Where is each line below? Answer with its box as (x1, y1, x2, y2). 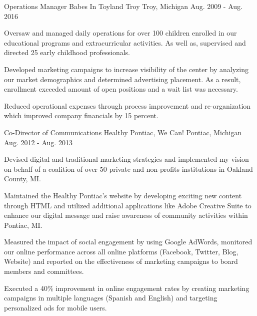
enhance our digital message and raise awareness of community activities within (4, 210, 248, 220)
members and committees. (4, 266, 84, 276)
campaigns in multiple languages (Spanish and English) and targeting (4, 292, 217, 303)
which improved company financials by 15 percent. (4, 110, 158, 121)
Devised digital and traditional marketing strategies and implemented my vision (4, 154, 249, 164)
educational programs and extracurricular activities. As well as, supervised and (4, 37, 246, 48)
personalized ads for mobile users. (4, 302, 107, 312)
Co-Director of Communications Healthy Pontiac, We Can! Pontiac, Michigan (4, 127, 242, 137)
